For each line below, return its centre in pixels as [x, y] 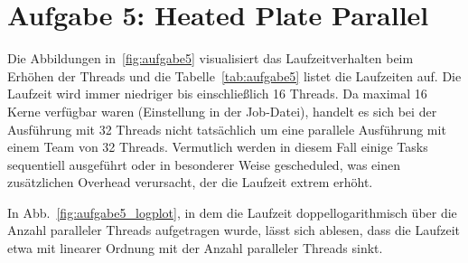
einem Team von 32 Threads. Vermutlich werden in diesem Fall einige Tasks [218, 147]
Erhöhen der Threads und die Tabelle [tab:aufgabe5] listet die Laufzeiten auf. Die [234, 75]
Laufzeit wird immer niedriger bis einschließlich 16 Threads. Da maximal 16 [217, 94]
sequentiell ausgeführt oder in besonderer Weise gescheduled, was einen [204, 164]
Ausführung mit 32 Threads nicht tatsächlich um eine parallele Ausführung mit [227, 129]
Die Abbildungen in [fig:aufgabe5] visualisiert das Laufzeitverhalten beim [211, 58]
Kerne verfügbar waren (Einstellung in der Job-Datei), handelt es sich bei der [222, 111]
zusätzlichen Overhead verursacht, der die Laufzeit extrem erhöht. [190, 182]
